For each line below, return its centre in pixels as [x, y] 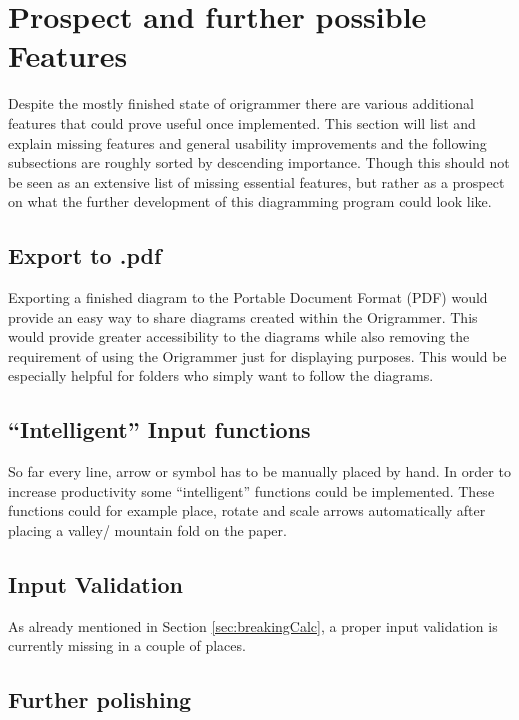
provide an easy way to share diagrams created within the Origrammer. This [243, 316]
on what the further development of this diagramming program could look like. [250, 201]
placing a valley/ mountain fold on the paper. [147, 530]
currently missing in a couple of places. [127, 645]
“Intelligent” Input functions [159, 429]
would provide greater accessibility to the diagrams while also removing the [239, 336]
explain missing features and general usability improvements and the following [247, 142]
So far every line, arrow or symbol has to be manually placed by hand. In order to [259, 471]
